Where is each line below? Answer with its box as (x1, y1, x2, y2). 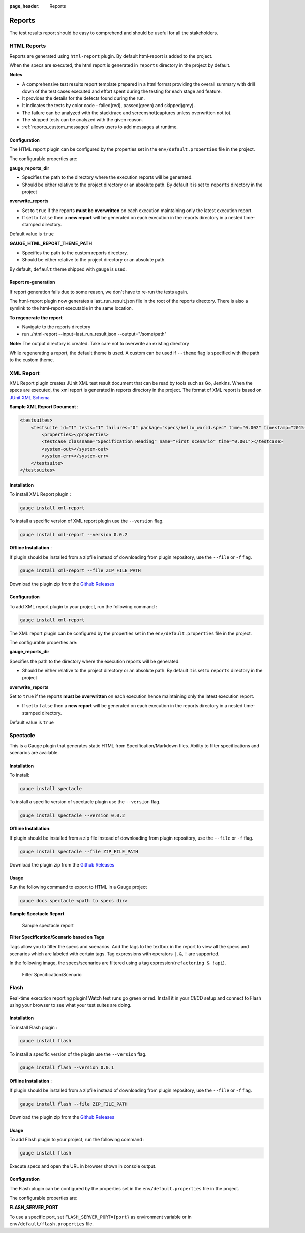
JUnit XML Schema (9, 394, 50, 400)
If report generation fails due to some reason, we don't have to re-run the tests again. (9, 288, 188, 295)
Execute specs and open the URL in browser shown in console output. (9, 1163, 157, 1169)
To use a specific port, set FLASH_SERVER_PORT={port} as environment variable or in (9, 1214, 192, 1220)
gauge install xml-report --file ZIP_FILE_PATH (20, 568, 141, 573)
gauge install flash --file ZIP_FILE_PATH (20, 1101, 128, 1107)
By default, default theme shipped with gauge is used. (9, 266, 127, 272)
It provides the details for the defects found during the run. (22, 95, 145, 101)
